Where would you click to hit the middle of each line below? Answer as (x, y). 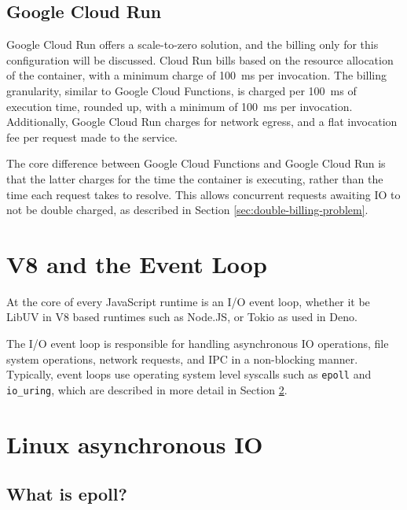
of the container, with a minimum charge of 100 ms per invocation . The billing (196, 75)
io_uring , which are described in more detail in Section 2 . (147, 389)
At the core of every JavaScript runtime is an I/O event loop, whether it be (188, 301)
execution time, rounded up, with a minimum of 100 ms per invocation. (180, 106)
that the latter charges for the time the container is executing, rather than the (195, 178)
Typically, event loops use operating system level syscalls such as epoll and (189, 374)
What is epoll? (67, 494)
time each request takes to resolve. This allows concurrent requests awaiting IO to (203, 194)
